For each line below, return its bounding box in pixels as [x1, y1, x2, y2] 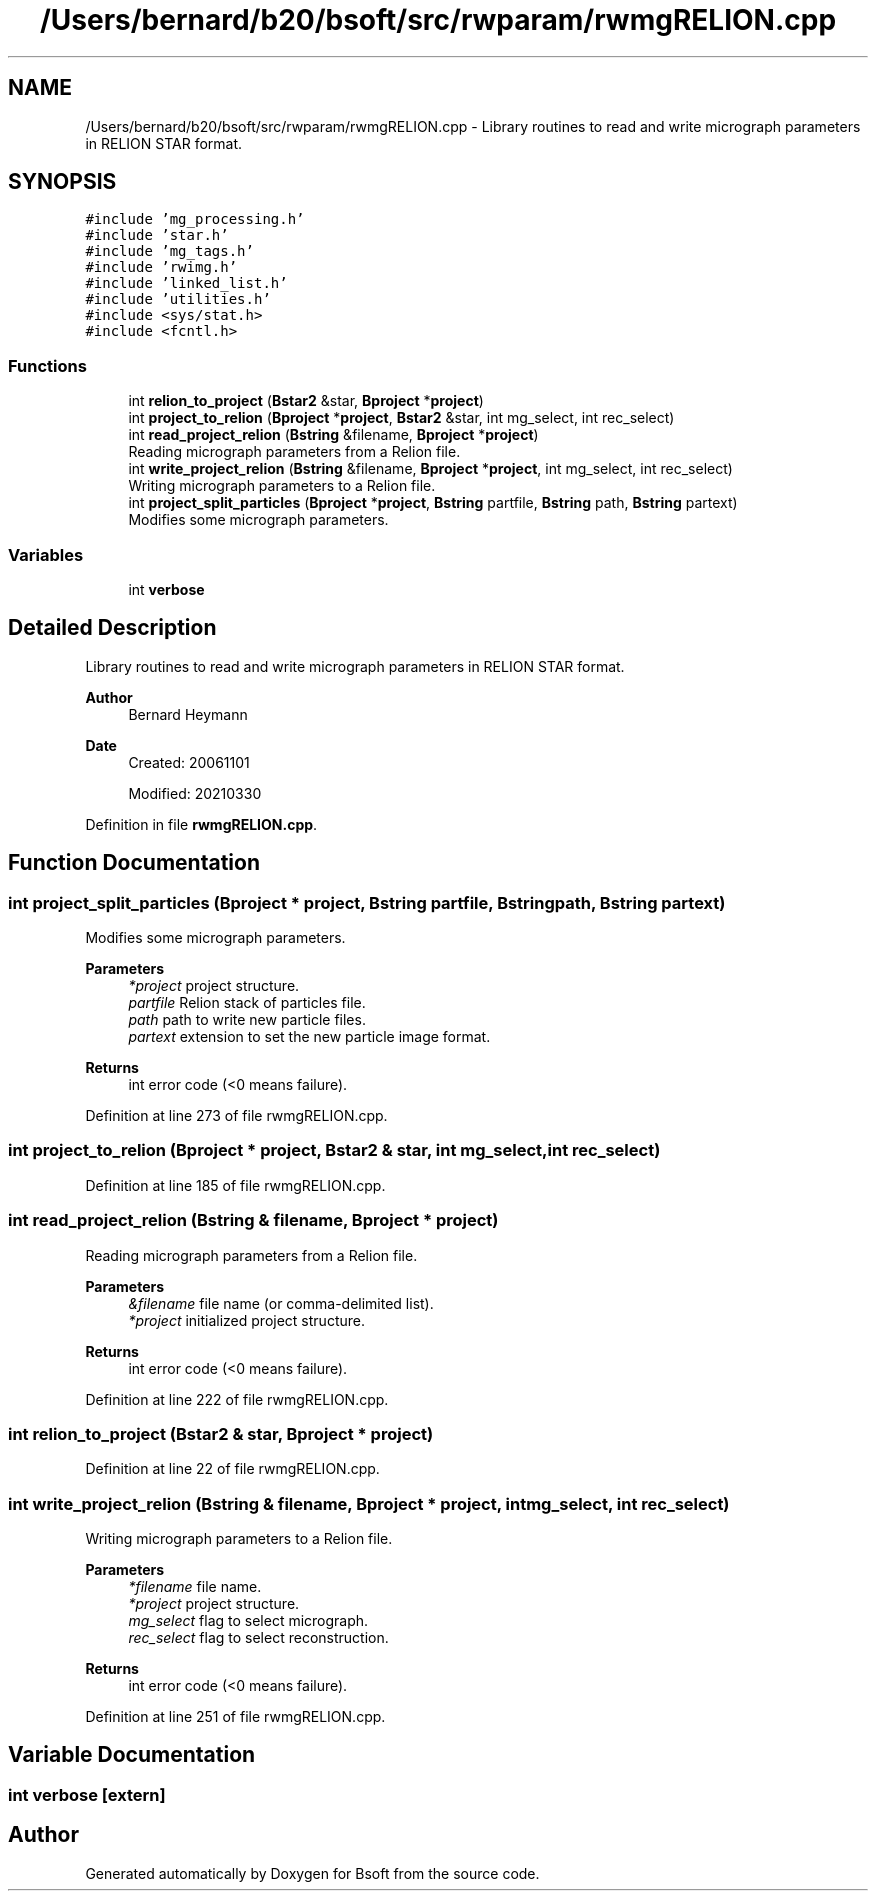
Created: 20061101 [128, 753, 250, 771]
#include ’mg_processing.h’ [85, 211, 305, 228]
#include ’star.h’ [85, 227, 229, 244]
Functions [8, 355, 87, 376]
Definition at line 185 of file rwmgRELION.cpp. [85, 1176, 386, 1194]
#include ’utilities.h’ [85, 291, 271, 308]
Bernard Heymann [128, 705, 248, 723]
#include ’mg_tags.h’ [85, 243, 254, 260]
